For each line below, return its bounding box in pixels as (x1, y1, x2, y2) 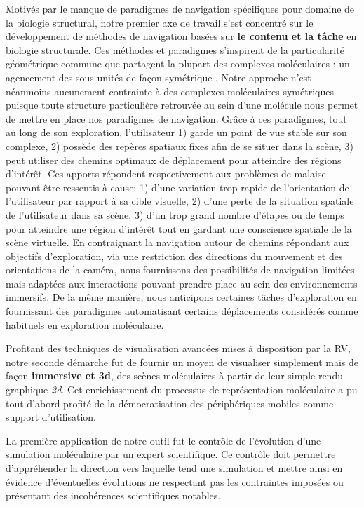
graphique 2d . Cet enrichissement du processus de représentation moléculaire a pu (6, 382, 358, 397)
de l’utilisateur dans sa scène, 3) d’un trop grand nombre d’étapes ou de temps (6, 207, 344, 222)
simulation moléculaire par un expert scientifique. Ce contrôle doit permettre (6, 447, 336, 461)
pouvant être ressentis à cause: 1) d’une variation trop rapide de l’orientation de (6, 180, 349, 194)
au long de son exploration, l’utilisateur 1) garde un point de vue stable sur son (6, 125, 347, 140)
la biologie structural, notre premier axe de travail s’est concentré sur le (6, 15, 314, 29)
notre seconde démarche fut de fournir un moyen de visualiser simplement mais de (6, 354, 358, 369)
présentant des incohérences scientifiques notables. (6, 488, 221, 503)
